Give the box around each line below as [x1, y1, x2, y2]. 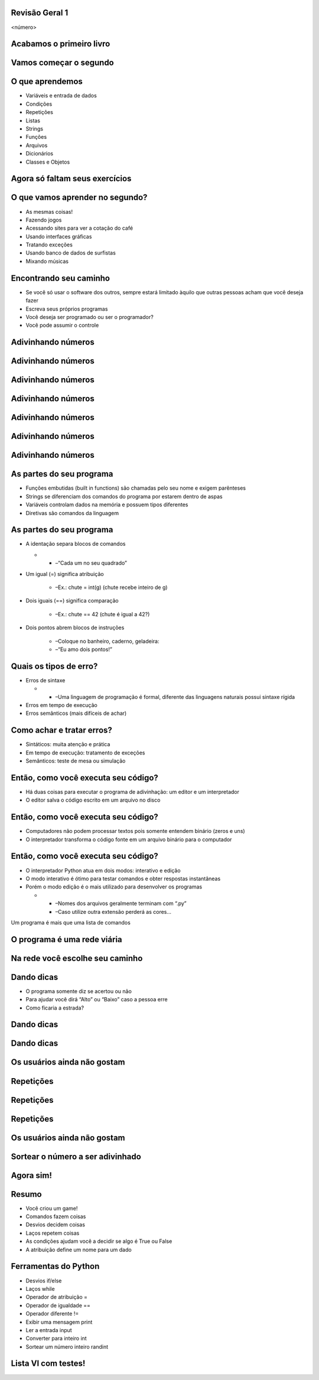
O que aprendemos [11, 77, 83, 87]
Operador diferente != [25, 1310, 79, 1317]
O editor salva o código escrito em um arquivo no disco [25, 796, 161, 803]
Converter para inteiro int [25, 1335, 87, 1342]
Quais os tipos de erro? [11, 661, 98, 671]
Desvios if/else [25, 1277, 62, 1284]
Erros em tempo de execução [25, 702, 97, 708]
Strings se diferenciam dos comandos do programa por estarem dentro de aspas [25, 493, 223, 500]
